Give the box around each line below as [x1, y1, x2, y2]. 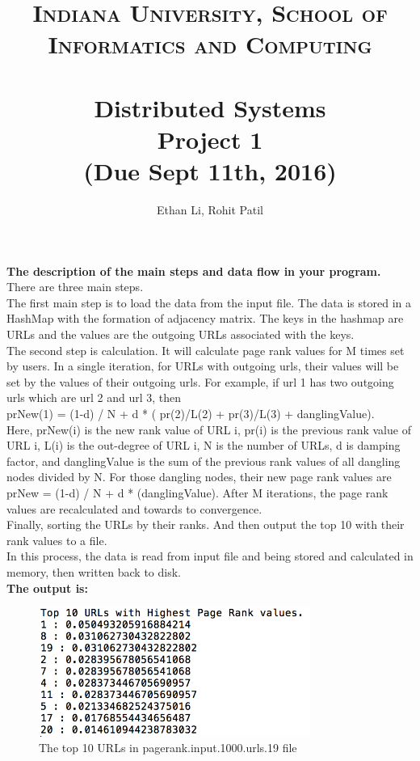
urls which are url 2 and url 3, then [6, 389, 182, 406]
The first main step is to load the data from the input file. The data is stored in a [6, 294, 411, 311]
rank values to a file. [6, 531, 107, 548]
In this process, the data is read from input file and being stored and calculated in [6, 547, 414, 564]
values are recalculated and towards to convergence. [6, 500, 262, 517]
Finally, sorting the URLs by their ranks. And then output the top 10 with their [6, 516, 405, 533]
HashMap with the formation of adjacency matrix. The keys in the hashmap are [6, 310, 404, 327]
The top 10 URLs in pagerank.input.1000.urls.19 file [39, 739, 297, 756]
